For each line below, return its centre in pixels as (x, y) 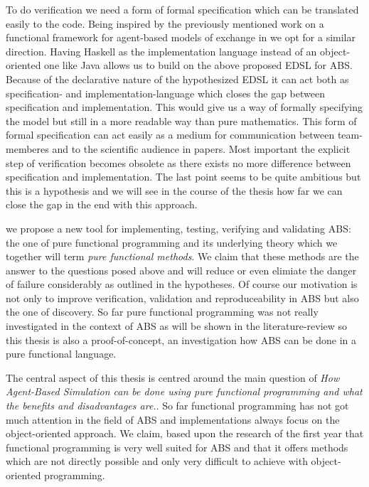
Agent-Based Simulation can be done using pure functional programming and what (184, 391)
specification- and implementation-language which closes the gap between (165, 93)
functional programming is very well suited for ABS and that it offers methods (177, 447)
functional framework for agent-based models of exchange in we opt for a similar (181, 37)
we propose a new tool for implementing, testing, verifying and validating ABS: (178, 228)
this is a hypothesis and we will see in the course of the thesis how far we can (174, 190)
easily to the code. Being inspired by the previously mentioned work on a (165, 23)
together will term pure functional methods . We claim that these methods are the (182, 256)
